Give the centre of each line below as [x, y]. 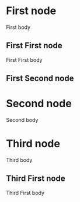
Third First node [36, 179]
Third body [19, 160]
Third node [33, 144]
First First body [24, 59]
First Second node [40, 79]
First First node [34, 46]
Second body [22, 120]
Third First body [25, 193]
